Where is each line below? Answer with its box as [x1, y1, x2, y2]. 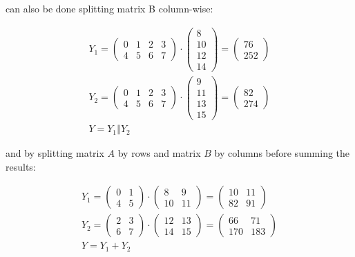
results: [6, 159, 36, 173]
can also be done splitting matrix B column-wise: [6, 1, 213, 15]
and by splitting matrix [6, 146, 104, 160]
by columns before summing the [214, 146, 350, 160]
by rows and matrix [117, 146, 201, 160]
